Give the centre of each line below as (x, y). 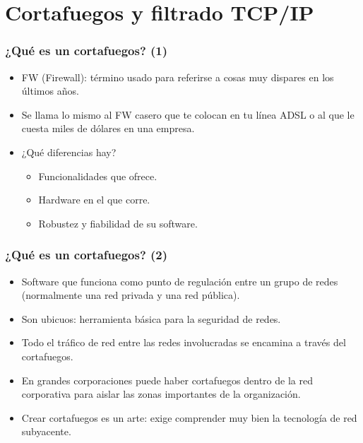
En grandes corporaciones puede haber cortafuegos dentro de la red (167, 380)
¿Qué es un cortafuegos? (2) (87, 255)
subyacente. (46, 431)
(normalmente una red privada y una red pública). (131, 295)
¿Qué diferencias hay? (69, 152)
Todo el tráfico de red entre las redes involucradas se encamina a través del (184, 342)
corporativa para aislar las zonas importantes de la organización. (161, 394)
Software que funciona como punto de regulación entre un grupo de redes (180, 281)
